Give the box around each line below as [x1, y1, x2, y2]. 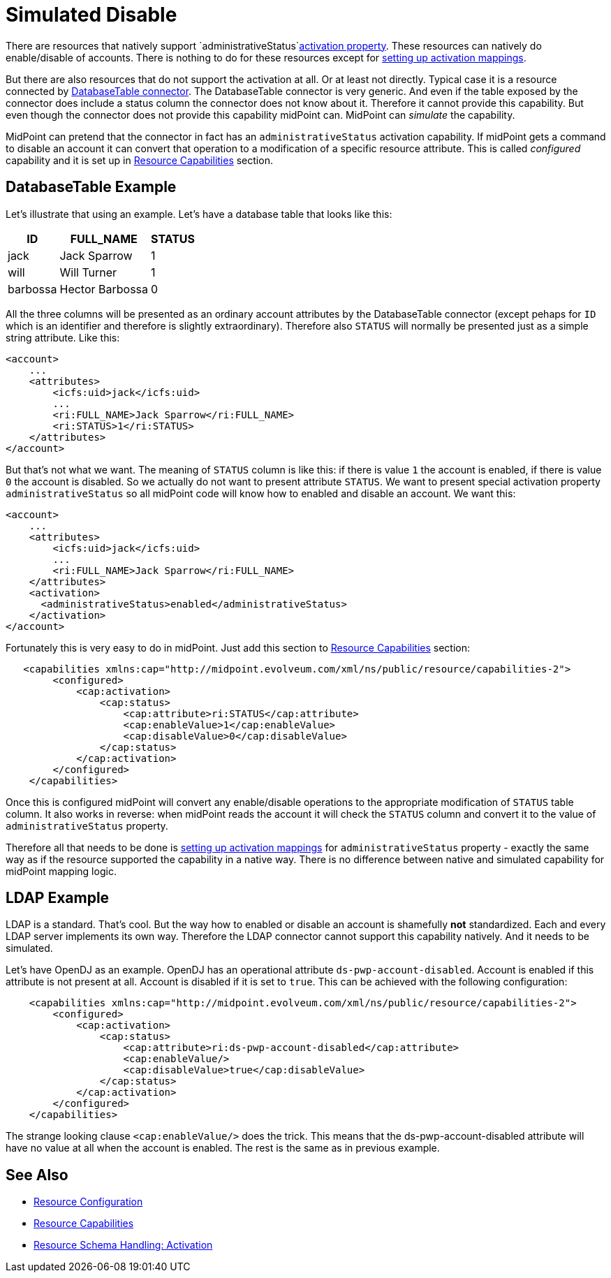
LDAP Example [6, 889, 110, 907]
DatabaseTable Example [6, 178, 177, 196]
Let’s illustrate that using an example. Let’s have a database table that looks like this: [6, 207, 392, 220]
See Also [6, 1166, 68, 1184]
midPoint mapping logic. [6, 865, 117, 877]
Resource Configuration [34, 1196, 143, 1208]
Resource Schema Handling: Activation [34, 1239, 213, 1251]
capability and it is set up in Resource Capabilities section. [6, 154, 273, 166]
